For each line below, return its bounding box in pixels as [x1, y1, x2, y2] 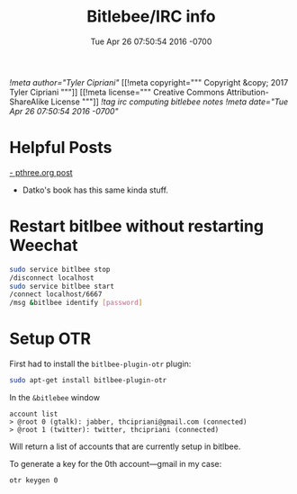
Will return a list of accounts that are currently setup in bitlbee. [9, 441, 241, 452]
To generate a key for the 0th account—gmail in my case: [9, 459, 222, 469]
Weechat [9, 236, 78, 256]
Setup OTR [9, 328, 92, 349]
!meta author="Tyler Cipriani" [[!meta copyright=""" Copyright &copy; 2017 [9, 76, 289, 87]
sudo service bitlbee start [9, 282, 115, 291]
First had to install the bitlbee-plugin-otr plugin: [9, 358, 192, 370]
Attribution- [226, 86, 270, 97]
